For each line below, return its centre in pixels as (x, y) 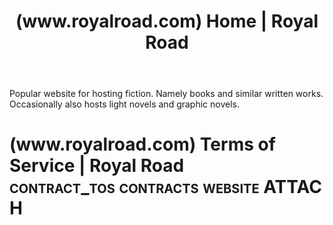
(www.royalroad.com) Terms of (142, 144)
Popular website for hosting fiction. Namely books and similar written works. (166, 94)
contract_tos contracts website (134, 187)
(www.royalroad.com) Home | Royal (167, 21)
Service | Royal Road (97, 166)
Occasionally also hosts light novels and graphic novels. (124, 104)
